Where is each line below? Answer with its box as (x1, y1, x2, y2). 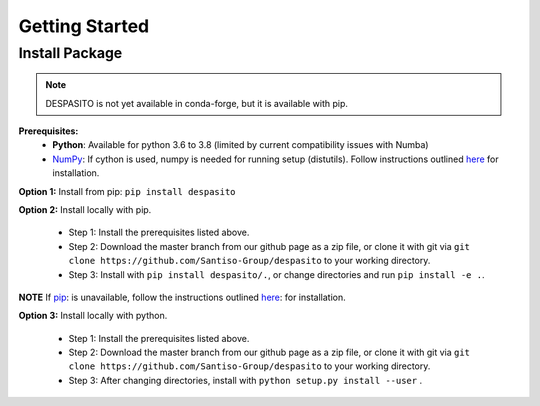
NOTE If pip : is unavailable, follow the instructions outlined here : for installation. (18, 291, 346, 303)
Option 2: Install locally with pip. (18, 203, 152, 215)
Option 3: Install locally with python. (18, 310, 168, 322)
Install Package (18, 44, 123, 62)
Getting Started (18, 15, 150, 37)
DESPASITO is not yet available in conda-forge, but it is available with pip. (45, 97, 349, 109)
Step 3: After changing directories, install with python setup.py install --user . (68, 374, 423, 386)
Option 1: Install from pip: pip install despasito (18, 185, 236, 197)
